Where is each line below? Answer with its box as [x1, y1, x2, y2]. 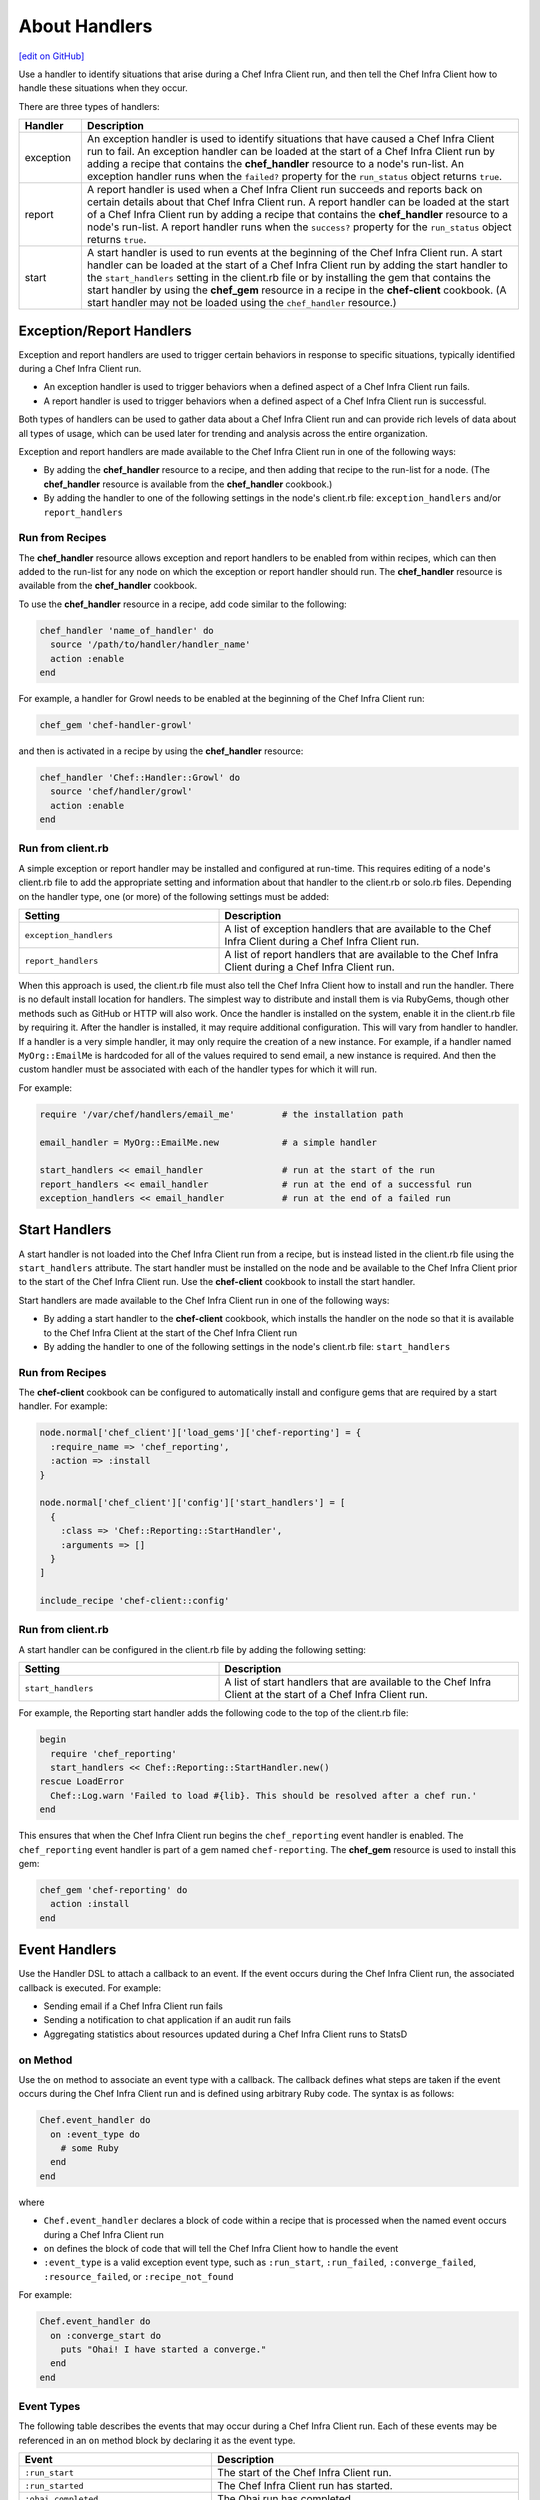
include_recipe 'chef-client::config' [39, 1595, 230, 1607]
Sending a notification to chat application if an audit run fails [43, 2014, 292, 2026]
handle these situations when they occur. [18, 82, 189, 94]
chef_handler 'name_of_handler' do [39, 625, 214, 636]
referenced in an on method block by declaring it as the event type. [18, 2434, 296, 2446]
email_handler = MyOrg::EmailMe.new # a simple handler [39, 1136, 378, 1148]
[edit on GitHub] [18, 50, 85, 62]
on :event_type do [50, 2128, 140, 2140]
